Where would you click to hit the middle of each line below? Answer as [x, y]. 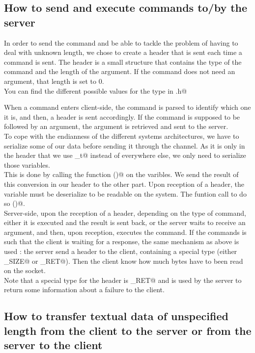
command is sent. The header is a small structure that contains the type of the [123, 62]
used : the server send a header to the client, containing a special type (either [121, 251]
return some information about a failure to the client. [84, 290]
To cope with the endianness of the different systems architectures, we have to [122, 136]
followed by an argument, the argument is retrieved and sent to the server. [116, 126]
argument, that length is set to [50, 81]
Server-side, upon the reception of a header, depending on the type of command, [125, 213]
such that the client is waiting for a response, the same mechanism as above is [122, 241]
